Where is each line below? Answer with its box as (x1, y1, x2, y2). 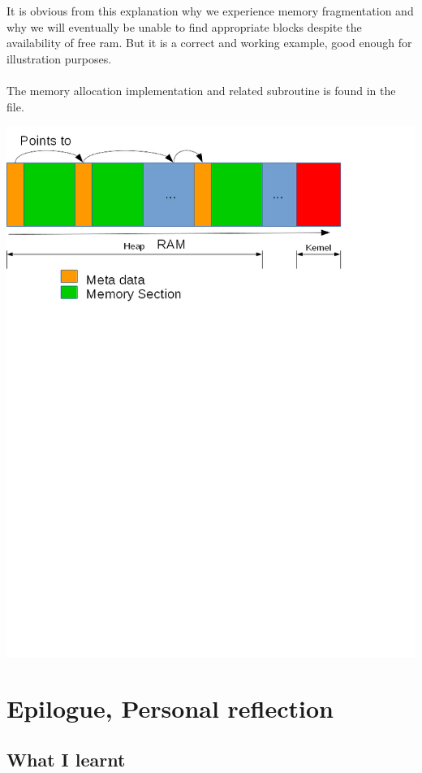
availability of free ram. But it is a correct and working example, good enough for (6, 34, 412, 51)
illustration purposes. (6, 50, 112, 67)
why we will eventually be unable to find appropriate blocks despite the (6, 18, 362, 35)
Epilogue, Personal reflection (6, 691, 334, 724)
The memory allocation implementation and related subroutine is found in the (6, 82, 396, 99)
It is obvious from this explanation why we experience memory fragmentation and (6, 2, 414, 20)
